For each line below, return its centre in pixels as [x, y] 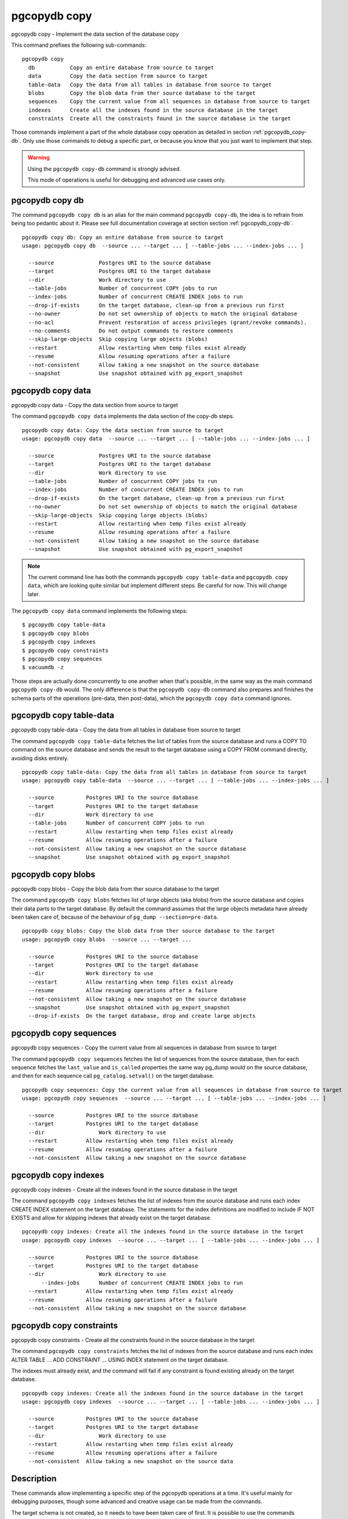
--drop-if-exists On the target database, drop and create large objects [142, 1016]
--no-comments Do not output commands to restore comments [131, 331]
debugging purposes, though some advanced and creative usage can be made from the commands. [137, 1501]
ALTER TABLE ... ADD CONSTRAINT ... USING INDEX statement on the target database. [120, 1360]
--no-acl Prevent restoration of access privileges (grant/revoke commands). [168, 322]
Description [34, 1479]
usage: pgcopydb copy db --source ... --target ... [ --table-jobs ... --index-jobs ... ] [163, 246]
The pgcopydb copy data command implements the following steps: [99, 611]
